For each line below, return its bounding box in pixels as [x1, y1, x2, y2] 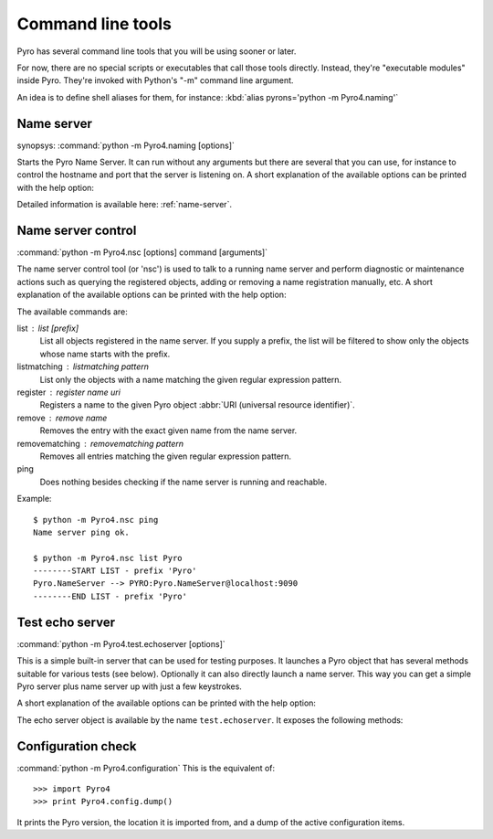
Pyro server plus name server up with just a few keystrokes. [16, 681, 242, 692]
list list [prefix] [16, 323, 79, 334]
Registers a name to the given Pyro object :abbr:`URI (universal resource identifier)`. [39, 399, 355, 410]
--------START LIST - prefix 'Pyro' [33, 566, 197, 576]
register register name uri [16, 387, 121, 398]
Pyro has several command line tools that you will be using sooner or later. [16, 46, 297, 57]
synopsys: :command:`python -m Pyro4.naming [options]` [16, 140, 235, 151]
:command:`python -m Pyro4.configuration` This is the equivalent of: [16, 762, 276, 773]
